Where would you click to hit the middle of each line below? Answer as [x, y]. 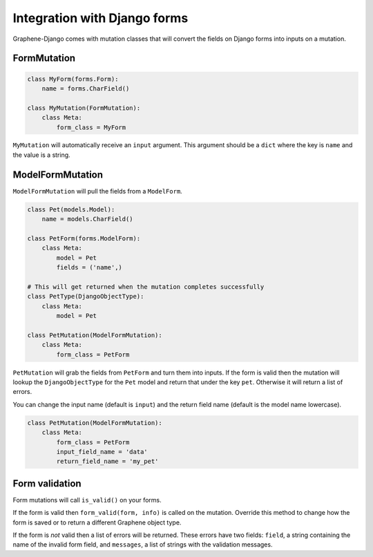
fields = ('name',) [89, 267]
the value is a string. [41, 155]
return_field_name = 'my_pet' [107, 462]
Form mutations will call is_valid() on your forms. [87, 500]
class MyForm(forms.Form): [73, 79]
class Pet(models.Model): [71, 209]
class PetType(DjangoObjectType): [86, 296]
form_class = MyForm [91, 127]
